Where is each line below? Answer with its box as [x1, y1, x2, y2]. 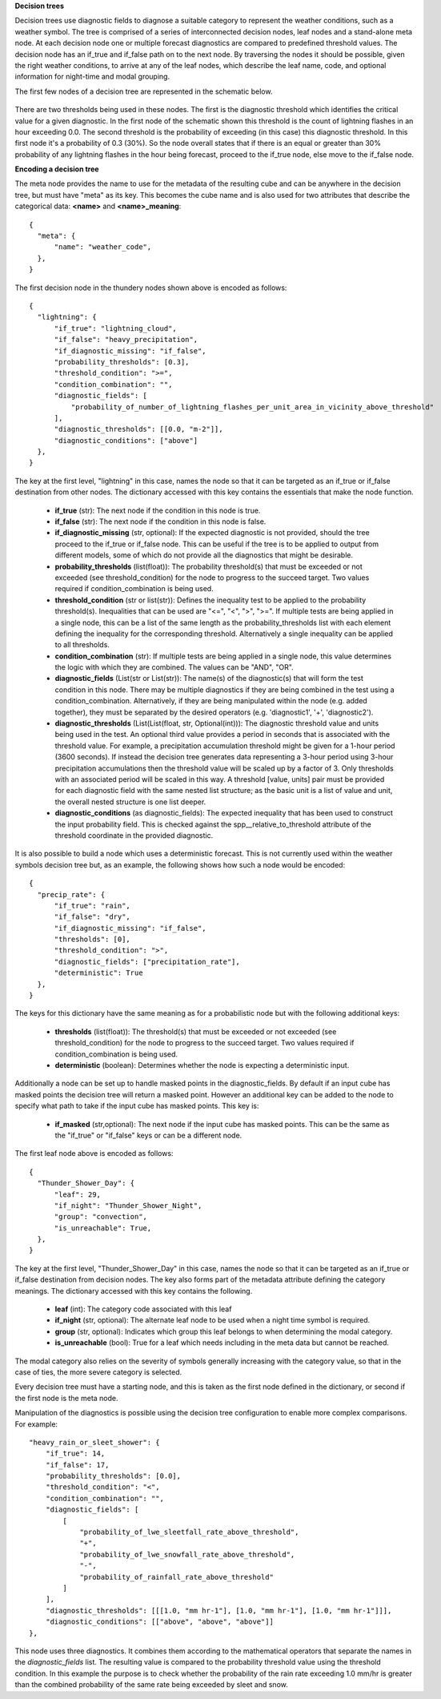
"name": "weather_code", [54, 243, 152, 252]
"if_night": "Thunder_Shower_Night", [54, 1201, 202, 1210]
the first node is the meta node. [14, 1393, 119, 1403]
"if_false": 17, [45, 1460, 110, 1469]
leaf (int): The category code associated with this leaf [54, 1304, 232, 1314]
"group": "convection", [54, 1212, 148, 1222]
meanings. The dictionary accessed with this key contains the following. [14, 1286, 253, 1295]
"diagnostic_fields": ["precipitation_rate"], [54, 957, 240, 966]
